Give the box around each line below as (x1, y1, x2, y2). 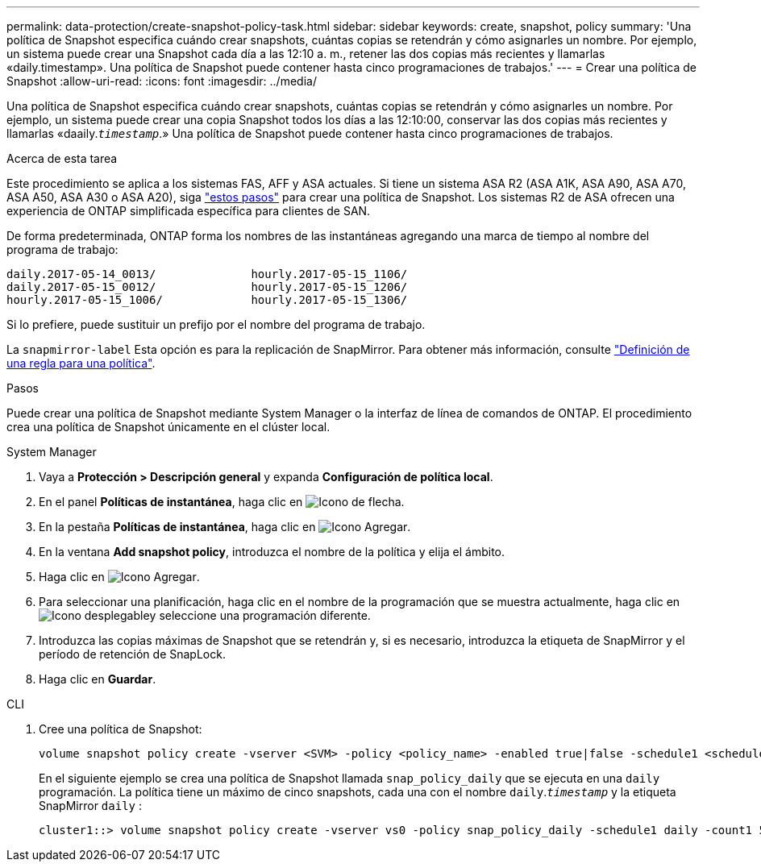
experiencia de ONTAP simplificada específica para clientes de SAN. (6, 204, 371, 218)
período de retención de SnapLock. (39, 647, 226, 661)
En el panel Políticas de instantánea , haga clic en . (39, 495, 405, 509)
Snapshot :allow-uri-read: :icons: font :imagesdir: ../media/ (6, 74, 317, 88)
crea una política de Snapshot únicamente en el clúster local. (6, 420, 331, 434)
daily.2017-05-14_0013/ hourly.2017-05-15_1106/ (6, 268, 408, 280)
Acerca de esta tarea (6, 152, 118, 165)
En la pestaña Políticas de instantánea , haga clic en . (39, 520, 411, 534)
